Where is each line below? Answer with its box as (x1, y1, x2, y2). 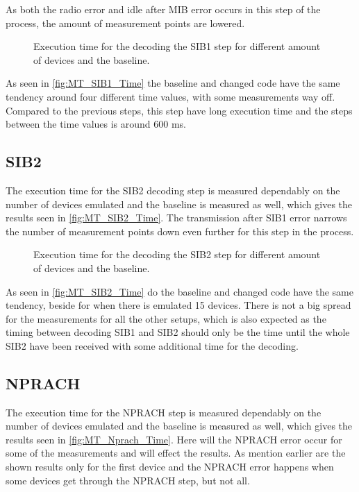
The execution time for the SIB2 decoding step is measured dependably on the (6, 183, 340, 197)
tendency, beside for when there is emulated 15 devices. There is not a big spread (6, 298, 351, 312)
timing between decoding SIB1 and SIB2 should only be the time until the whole (6, 325, 350, 339)
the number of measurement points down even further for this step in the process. (6, 223, 354, 238)
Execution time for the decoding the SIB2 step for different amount (33, 247, 321, 262)
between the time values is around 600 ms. (6, 117, 187, 131)
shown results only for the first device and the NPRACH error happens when (6, 459, 334, 474)
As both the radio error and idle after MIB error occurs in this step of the (6, 2, 321, 16)
